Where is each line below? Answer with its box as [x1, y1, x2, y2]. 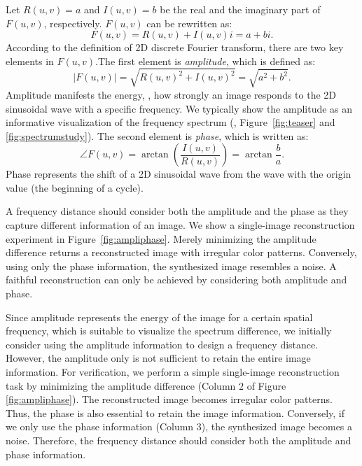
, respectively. [43, 15, 102, 30]
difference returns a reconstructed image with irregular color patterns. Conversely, [6, 245, 357, 260]
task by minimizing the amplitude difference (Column [6, 378, 236, 393]
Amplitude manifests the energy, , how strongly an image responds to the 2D [6, 87, 337, 101]
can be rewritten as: [146, 15, 232, 30]
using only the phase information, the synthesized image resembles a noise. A [6, 258, 337, 273]
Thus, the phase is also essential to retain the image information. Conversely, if [6, 405, 345, 420]
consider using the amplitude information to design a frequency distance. [6, 337, 319, 351]
